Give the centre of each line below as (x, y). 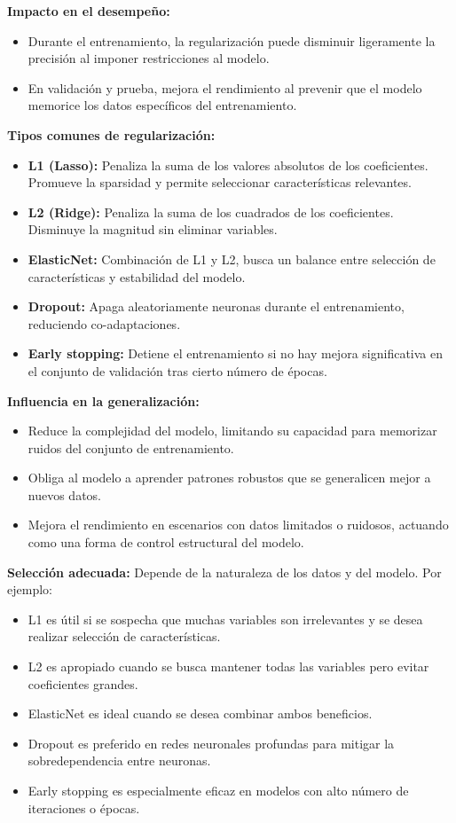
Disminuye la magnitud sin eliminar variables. (153, 229)
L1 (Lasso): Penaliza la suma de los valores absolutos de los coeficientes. (228, 165)
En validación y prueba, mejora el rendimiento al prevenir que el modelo (225, 87)
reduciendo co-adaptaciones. (104, 323)
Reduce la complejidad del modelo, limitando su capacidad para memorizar (232, 431)
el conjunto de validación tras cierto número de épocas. (177, 370)
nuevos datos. (65, 494)
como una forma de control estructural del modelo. (166, 542)
